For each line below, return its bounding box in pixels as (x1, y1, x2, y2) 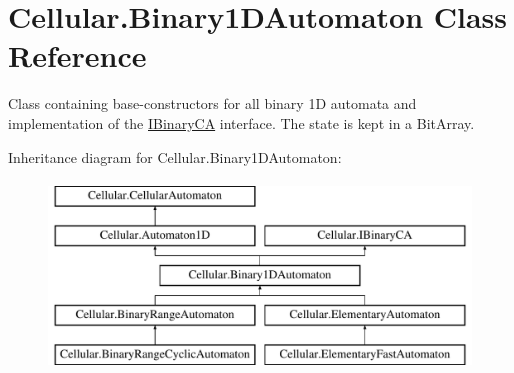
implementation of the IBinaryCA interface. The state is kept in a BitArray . (8, 112, 475, 133)
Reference (8, 35, 147, 76)
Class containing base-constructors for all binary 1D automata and (8, 93, 417, 114)
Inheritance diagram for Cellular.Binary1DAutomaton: (8, 146, 342, 167)
